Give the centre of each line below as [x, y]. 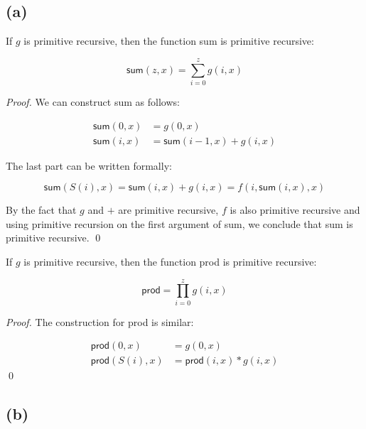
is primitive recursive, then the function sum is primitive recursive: [169, 41]
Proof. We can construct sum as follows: [93, 101]
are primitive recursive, [168, 210]
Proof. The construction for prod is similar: [100, 321]
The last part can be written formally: [89, 165]
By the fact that [41, 210]
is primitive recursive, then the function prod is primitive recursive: [170, 261]
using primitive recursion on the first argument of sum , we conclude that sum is [179, 223]
